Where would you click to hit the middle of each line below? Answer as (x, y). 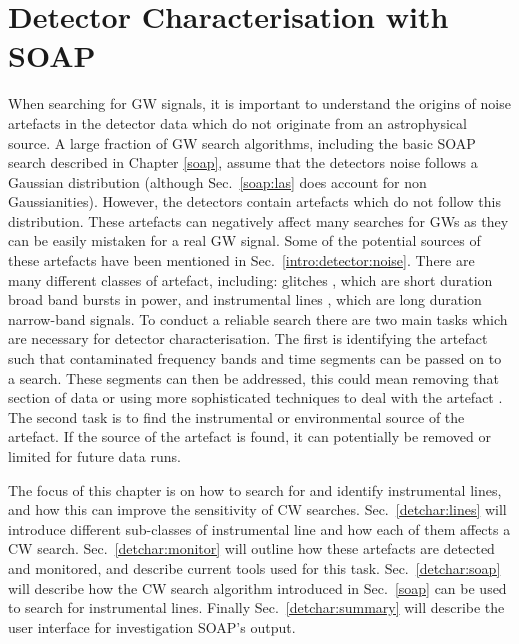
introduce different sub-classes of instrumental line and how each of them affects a (259, 528)
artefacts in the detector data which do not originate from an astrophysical (237, 122)
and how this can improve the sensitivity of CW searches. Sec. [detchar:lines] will (257, 509)
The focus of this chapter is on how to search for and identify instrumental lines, (255, 489)
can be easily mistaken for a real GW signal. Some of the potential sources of (244, 240)
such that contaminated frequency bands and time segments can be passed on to (255, 358)
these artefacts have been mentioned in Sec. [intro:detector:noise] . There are (241, 260)
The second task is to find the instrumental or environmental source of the (236, 416)
